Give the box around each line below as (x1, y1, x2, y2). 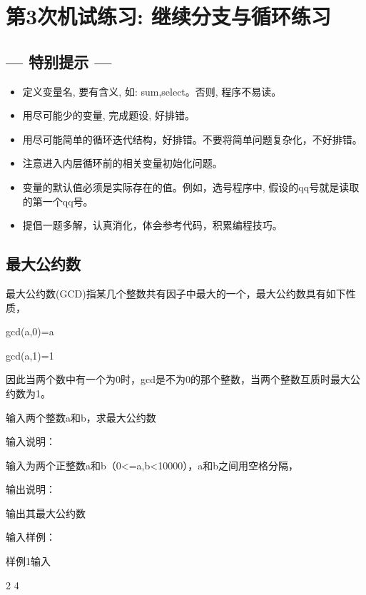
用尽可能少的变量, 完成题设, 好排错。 (22, 108, 195, 123)
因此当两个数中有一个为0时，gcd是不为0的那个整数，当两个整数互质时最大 (6, 372, 350, 387)
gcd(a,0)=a (6, 324, 54, 339)
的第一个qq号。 (22, 193, 93, 208)
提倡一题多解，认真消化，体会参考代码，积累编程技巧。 (22, 218, 283, 233)
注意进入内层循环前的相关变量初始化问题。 (22, 156, 223, 171)
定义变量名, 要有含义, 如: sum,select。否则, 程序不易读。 (22, 83, 282, 98)
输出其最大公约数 (6, 505, 86, 520)
